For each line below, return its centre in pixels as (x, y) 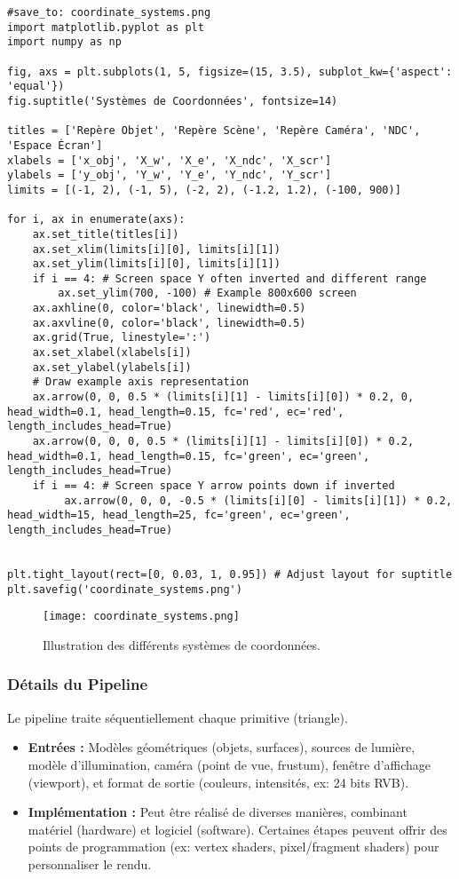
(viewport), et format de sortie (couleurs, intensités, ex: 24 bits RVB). (218, 782)
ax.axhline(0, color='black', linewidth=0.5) (169, 309)
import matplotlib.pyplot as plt (106, 27)
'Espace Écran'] (55, 145)
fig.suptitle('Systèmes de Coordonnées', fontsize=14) (173, 101)
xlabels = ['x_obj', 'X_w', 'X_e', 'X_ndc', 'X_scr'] (170, 160)
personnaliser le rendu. (90, 863)
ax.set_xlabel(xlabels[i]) (112, 353)
